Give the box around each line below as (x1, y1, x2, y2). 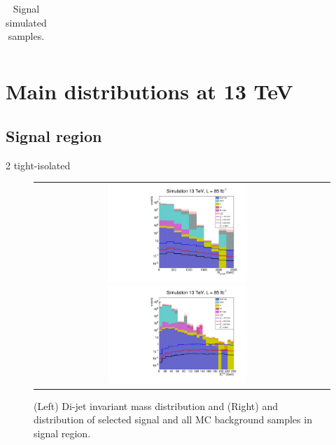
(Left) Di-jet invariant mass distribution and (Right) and (34, 398, 278, 413)
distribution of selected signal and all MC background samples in (34, 412, 312, 427)
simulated (6, 15, 47, 29)
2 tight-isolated (6, 157, 71, 172)
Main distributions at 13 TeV (6, 77, 293, 106)
